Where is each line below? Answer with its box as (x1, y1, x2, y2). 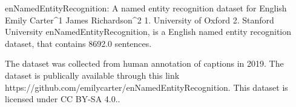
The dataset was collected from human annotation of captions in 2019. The (5, 57, 284, 70)
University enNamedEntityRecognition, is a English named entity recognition (5, 25, 292, 38)
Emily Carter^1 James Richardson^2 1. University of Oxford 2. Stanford (5, 13, 274, 26)
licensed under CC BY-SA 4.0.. (5, 93, 120, 105)
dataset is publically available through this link (5, 69, 180, 81)
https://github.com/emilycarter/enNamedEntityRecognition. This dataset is (5, 81, 288, 93)
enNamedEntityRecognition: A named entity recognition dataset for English (5, 2, 287, 14)
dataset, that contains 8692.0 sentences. (5, 37, 152, 49)
